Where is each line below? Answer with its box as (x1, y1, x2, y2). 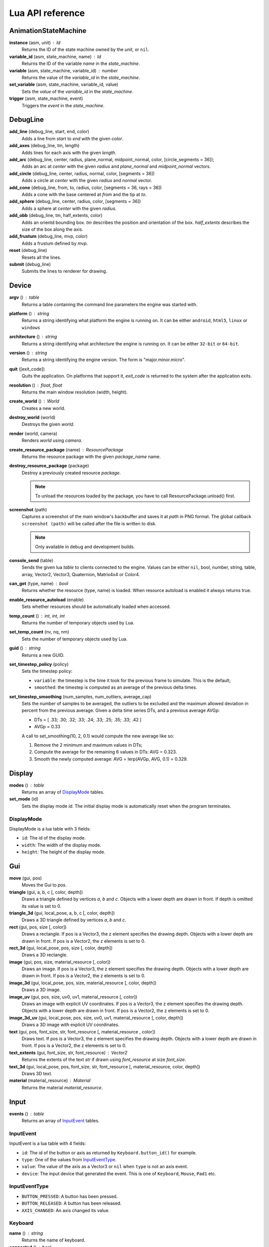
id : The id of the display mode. (21, 835, 86, 841)
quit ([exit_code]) (9, 366, 45, 372)
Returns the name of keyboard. (21, 1237, 86, 1243)
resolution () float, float (9, 382, 62, 388)
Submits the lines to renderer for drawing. (21, 268, 107, 274)
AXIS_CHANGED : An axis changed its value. (21, 1207, 110, 1213)
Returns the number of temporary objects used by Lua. (21, 620, 134, 626)
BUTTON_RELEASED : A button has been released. (21, 1200, 122, 1207)
